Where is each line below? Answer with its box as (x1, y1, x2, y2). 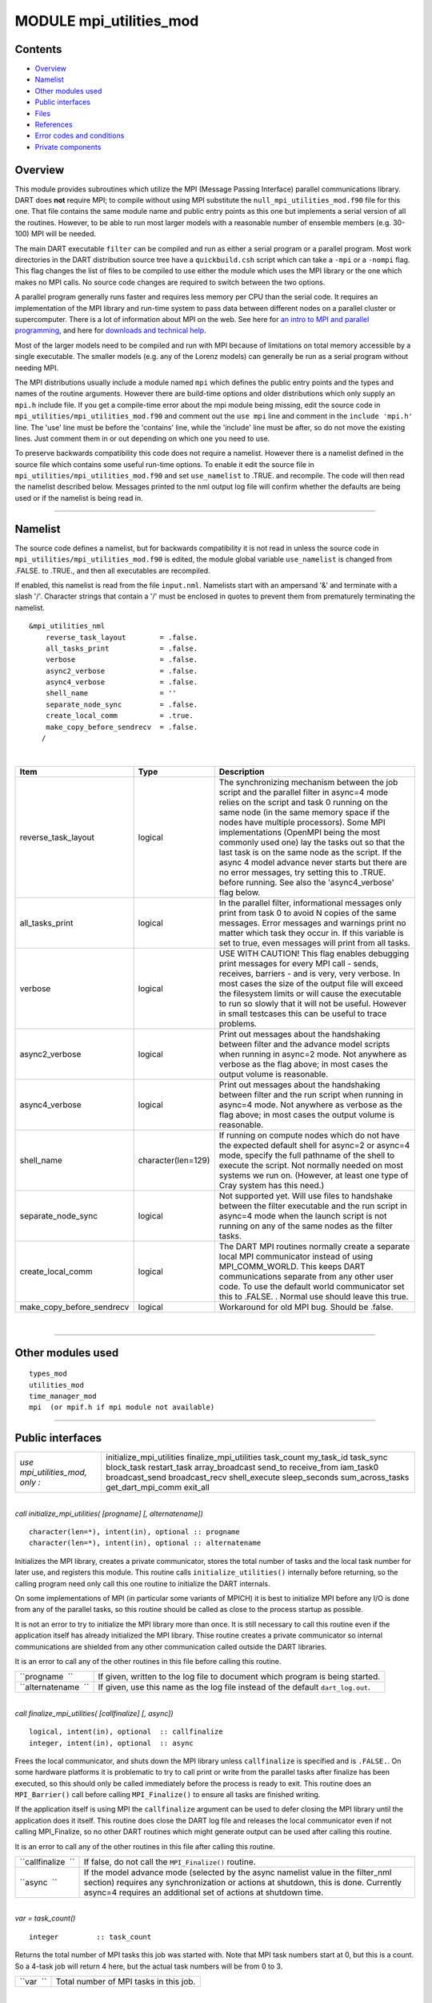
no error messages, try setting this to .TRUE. (218, 866, 386, 877)
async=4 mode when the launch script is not (218, 1210, 387, 1221)
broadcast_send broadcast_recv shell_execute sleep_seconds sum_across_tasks (105, 1472, 410, 1483)
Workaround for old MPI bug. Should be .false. (218, 1301, 394, 1312)
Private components (34, 142, 102, 151)
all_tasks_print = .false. (45, 643, 198, 653)
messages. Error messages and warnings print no (218, 917, 406, 929)
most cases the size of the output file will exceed (218, 977, 403, 989)
